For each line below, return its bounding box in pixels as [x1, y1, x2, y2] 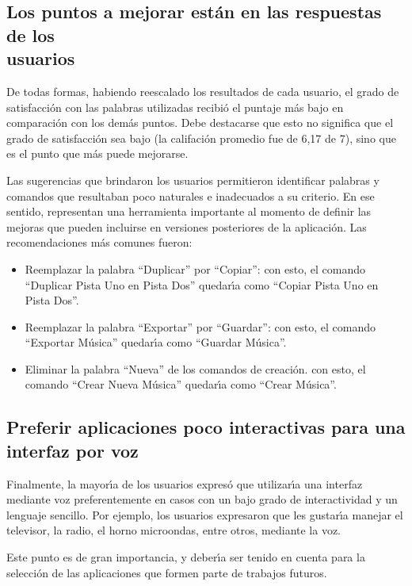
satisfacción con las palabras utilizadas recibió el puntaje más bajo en [6, 98, 344, 115]
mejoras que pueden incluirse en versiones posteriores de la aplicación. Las [6, 218, 367, 235]
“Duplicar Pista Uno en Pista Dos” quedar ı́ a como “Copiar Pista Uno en [25, 276, 379, 293]
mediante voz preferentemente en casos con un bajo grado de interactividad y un [6, 491, 398, 507]
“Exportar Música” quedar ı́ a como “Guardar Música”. [25, 334, 287, 350]
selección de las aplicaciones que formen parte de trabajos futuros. [6, 564, 327, 580]
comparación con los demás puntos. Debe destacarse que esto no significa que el [6, 114, 394, 131]
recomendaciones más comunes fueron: [6, 234, 193, 251]
